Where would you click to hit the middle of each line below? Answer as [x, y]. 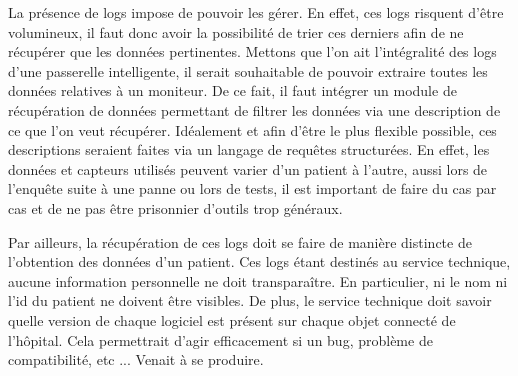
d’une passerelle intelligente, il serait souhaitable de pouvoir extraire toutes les [248, 70]
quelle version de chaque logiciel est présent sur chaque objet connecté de [232, 319]
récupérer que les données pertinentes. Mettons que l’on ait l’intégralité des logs [252, 51]
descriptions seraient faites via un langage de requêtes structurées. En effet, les [249, 149]
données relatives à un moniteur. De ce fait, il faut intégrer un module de [232, 90]
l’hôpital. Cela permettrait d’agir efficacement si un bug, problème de [220, 339]
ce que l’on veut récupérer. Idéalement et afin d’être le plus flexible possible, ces [252, 129]
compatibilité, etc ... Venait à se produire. [136, 359]
